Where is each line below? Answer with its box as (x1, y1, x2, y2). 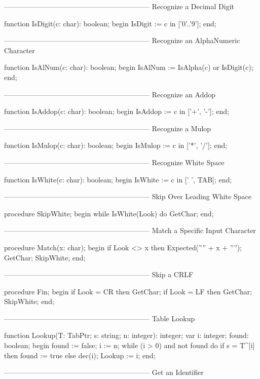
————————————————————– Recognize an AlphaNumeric (4, 35, 240, 46)
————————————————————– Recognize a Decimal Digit (4, 1, 235, 11)
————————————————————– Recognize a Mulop (4, 123, 211, 133)
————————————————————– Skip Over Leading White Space (4, 191, 251, 202)
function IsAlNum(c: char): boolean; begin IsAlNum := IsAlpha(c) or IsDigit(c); (4, 62, 253, 72)
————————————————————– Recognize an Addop (4, 89, 216, 99)
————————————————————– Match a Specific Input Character (4, 225, 256, 236)
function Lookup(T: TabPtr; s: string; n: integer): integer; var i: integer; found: (4, 330, 249, 340)
